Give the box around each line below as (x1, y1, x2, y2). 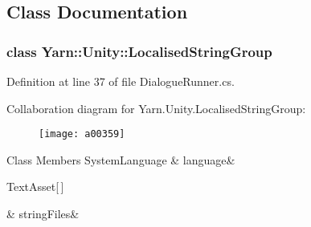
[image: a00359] (39, 128, 125, 140)
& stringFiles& (6, 205, 80, 222)
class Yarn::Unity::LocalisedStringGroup (6, 41, 272, 61)
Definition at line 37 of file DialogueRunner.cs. (6, 73, 235, 89)
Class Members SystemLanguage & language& (6, 151, 235, 168)
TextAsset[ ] (6, 178, 64, 195)
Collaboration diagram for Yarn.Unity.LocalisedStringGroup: (6, 99, 306, 116)
